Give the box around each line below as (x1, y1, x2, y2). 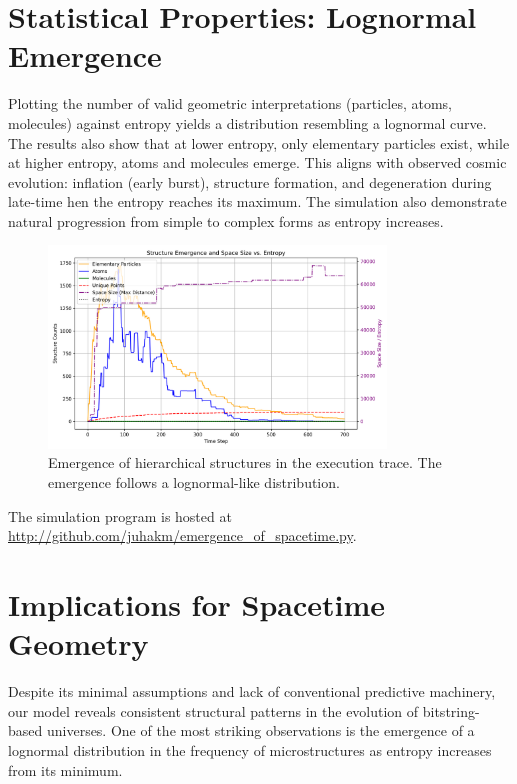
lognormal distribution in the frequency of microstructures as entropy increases (8, 739, 492, 760)
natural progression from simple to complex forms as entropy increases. (8, 210, 444, 231)
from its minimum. (8, 759, 123, 780)
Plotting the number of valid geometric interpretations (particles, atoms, (8, 93, 452, 114)
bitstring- (422, 700, 480, 721)
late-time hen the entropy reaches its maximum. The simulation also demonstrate (8, 191, 507, 212)
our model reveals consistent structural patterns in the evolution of (8, 700, 419, 721)
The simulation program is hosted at (8, 505, 232, 526)
